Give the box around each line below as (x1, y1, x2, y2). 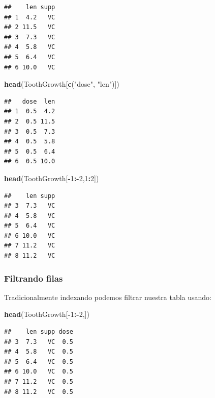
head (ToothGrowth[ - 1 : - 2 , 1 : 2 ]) (4, 172, 99, 183)
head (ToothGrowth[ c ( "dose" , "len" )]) (4, 79, 119, 89)
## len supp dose (4, 328, 74, 336)
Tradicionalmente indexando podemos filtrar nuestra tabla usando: (4, 291, 212, 302)
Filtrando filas (4, 271, 63, 284)
